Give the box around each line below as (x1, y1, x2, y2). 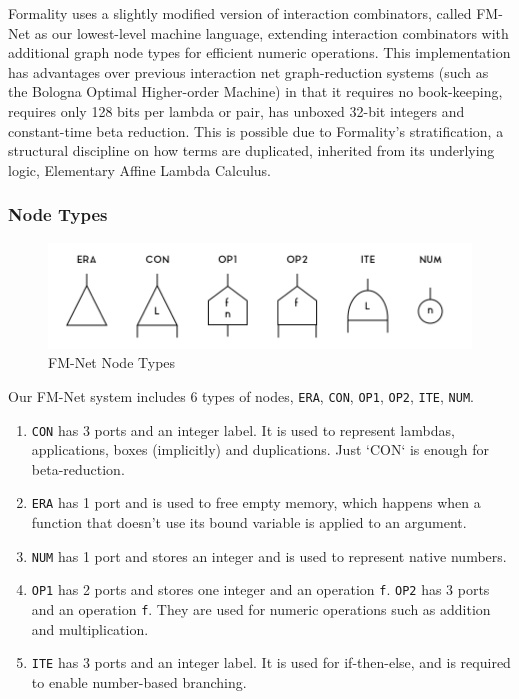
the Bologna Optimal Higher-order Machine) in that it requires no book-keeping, (8, 81, 503, 102)
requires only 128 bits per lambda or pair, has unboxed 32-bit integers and (8, 100, 465, 121)
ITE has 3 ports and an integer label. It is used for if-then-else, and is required (31, 652, 511, 673)
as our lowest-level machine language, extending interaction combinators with (34, 22, 509, 43)
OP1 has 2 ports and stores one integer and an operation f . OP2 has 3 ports (31, 579, 490, 600)
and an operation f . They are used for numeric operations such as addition (31, 599, 491, 620)
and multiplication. (31, 618, 149, 639)
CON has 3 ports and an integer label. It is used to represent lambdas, (31, 419, 455, 440)
